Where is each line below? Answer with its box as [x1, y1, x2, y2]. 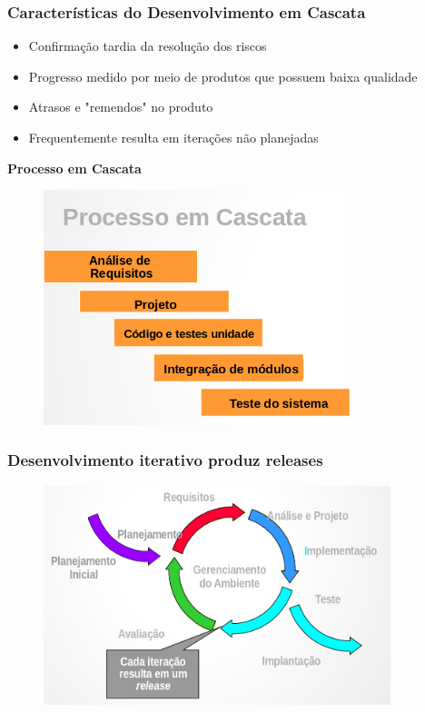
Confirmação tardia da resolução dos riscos [28, 36, 267, 55]
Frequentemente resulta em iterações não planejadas [28, 128, 319, 146]
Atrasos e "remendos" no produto [28, 97, 213, 116]
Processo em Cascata [7, 158, 142, 177]
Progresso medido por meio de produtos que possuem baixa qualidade [28, 66, 418, 85]
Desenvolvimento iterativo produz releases [7, 449, 323, 471]
